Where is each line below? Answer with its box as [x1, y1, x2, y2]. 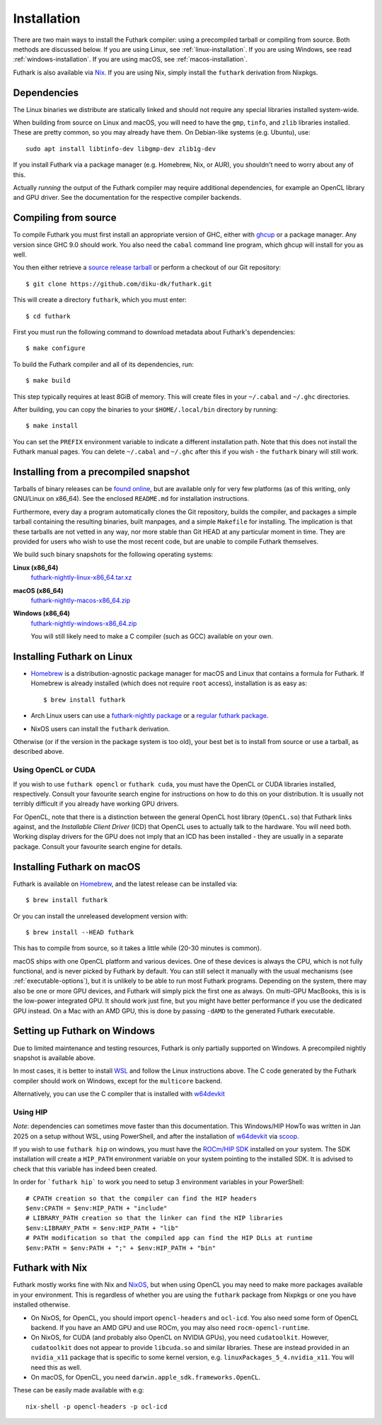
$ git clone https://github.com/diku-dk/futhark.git [25, 280, 212, 288]
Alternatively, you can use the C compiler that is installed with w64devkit [13, 1090, 226, 1098]
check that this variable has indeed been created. [13, 1164, 158, 1173]
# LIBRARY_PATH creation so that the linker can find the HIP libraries [25, 1214, 283, 1222]
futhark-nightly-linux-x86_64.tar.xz [30, 573, 132, 582]
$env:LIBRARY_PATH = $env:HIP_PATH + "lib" [25, 1224, 179, 1232]
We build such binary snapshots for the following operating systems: [13, 550, 214, 559]
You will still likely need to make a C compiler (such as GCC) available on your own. [30, 632, 274, 641]
